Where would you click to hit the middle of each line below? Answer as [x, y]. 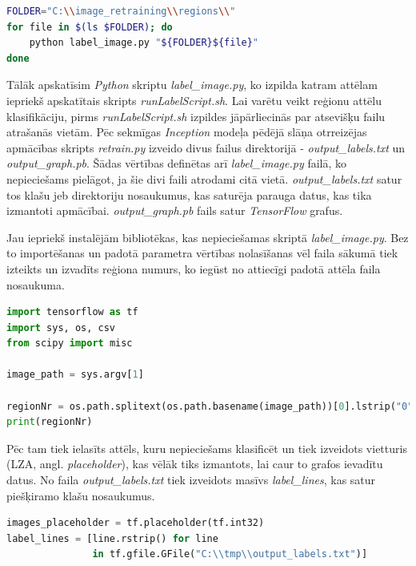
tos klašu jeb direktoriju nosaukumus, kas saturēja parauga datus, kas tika [189, 194]
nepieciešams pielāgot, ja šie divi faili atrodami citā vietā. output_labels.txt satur [204, 178]
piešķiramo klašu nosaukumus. [81, 495]
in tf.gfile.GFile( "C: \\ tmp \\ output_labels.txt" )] [230, 554]
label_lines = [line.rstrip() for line [112, 538]
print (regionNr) [50, 422]
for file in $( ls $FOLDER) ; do [90, 27]
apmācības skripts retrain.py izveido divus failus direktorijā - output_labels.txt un [206, 147]
